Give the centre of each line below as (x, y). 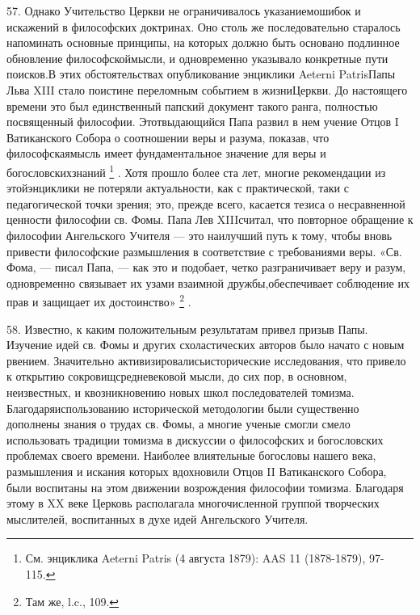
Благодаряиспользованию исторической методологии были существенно (183, 408)
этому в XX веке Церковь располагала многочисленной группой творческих (193, 503)
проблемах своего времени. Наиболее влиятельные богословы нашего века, (191, 455)
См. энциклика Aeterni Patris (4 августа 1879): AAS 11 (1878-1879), (195, 558)
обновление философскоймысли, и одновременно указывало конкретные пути (197, 58)
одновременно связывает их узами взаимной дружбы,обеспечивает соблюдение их (208, 282)
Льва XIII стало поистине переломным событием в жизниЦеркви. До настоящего (207, 89)
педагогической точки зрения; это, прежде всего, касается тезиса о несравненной (206, 203)
